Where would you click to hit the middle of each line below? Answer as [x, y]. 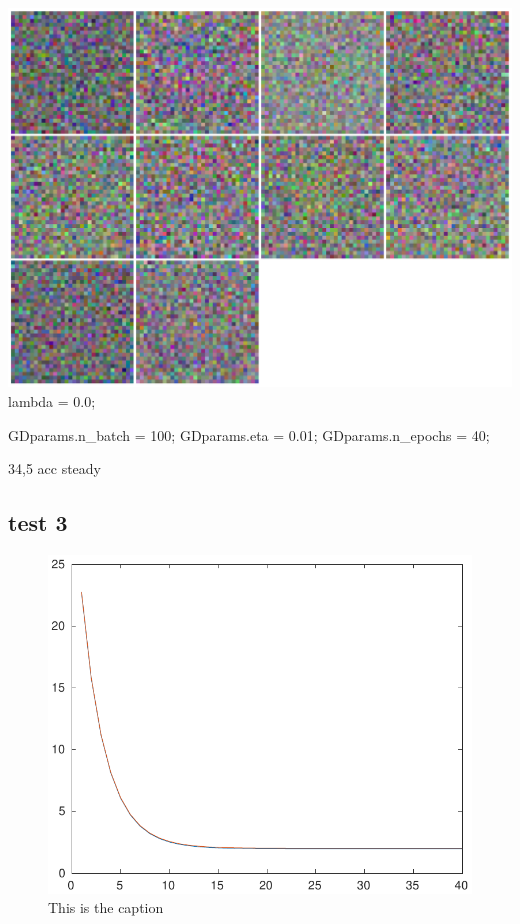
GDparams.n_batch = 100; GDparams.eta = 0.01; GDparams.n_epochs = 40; [249, 434]
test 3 [38, 522]
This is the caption [106, 907]
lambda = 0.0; [52, 401]
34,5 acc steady [55, 468]
